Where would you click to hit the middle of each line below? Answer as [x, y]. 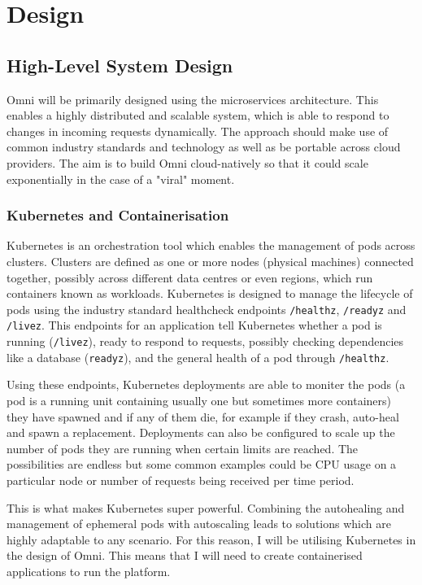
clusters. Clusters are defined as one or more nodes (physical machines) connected [210, 261]
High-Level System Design [120, 65]
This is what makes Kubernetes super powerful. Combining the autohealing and [206, 507]
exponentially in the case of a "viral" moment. [121, 179]
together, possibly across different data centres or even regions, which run [190, 277]
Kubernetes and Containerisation [118, 215]
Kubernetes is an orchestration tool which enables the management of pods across [211, 245]
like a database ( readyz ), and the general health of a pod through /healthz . [198, 357]
